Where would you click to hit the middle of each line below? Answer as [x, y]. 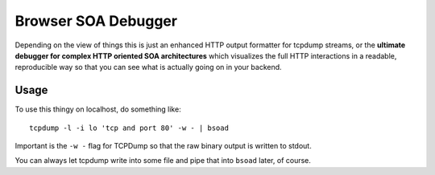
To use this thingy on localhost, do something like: [98, 109]
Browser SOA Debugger [96, 21]
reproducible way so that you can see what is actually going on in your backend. [148, 67]
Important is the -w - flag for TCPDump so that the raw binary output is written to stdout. [163, 146]
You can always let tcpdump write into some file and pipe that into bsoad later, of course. [163, 161]
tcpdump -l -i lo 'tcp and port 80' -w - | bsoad [129, 128]
